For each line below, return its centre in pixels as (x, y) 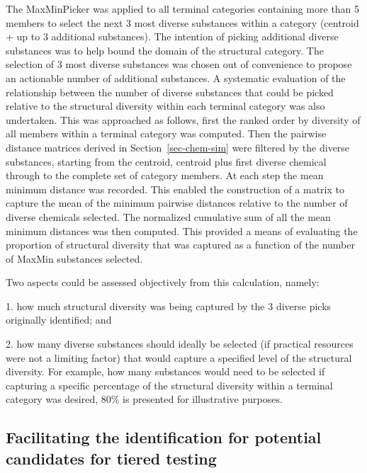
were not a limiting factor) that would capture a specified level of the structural (179, 357)
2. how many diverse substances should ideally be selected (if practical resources (180, 344)
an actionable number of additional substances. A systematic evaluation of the (176, 78)
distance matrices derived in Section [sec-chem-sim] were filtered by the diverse (178, 147)
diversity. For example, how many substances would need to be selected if (165, 371)
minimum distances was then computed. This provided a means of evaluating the (182, 230)
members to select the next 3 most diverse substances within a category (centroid (182, 22)
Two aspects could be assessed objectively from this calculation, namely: (163, 282)
